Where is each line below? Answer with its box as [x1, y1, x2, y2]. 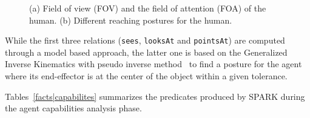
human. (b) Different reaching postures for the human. [29, 13, 232, 26]
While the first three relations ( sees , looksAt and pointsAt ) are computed [5, 34, 285, 47]
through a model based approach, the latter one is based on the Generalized [5, 45, 288, 58]
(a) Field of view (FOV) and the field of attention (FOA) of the [29, 2, 266, 14]
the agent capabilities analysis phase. [5, 102, 142, 114]
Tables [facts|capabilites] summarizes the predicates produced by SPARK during [5, 90, 305, 102]
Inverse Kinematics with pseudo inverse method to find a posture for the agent [5, 57, 302, 70]
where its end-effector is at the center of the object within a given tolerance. [5, 70, 288, 82]
